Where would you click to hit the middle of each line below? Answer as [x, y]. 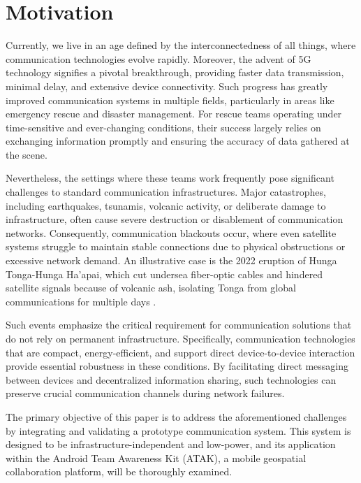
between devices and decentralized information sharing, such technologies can [171, 379]
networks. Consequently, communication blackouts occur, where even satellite [171, 232]
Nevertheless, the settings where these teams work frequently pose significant [170, 178]
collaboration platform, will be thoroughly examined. [119, 471]
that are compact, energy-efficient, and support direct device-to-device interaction [180, 352]
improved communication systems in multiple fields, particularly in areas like [170, 100]
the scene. [27, 154]
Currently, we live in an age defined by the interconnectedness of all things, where [181, 45]
